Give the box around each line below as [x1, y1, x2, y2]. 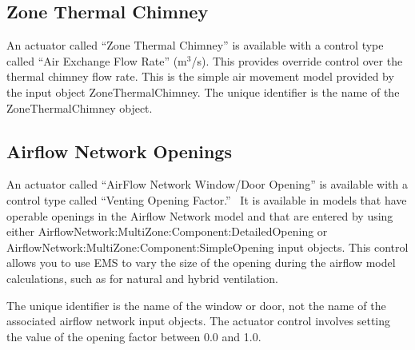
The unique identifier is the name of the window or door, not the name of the [6, 296, 386, 313]
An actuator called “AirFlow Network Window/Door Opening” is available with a [6, 176, 408, 193]
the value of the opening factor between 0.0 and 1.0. [6, 328, 261, 344]
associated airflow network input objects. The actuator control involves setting [6, 312, 391, 329]
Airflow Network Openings [6, 138, 232, 163]
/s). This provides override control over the [191, 52, 403, 69]
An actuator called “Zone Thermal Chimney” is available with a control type [6, 37, 384, 54]
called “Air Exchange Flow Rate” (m [6, 52, 187, 69]
